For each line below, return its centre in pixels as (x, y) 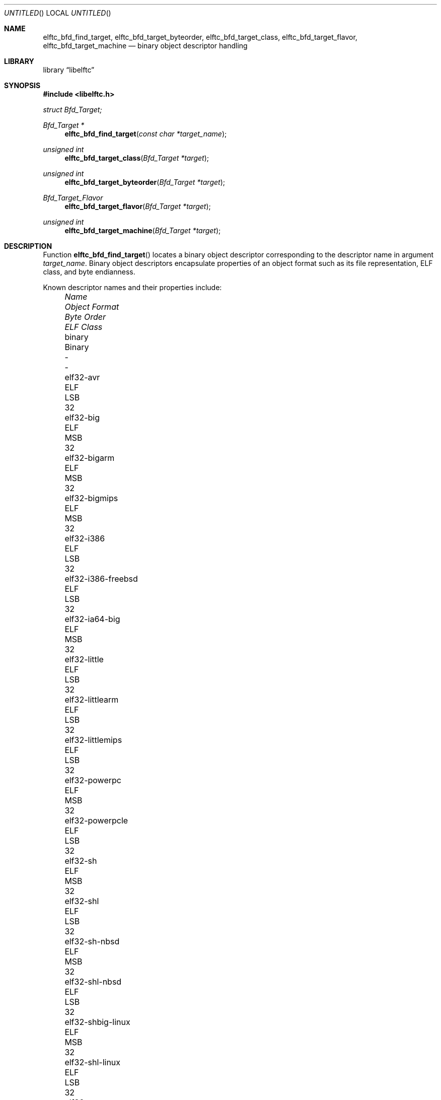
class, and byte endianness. (89, 272)
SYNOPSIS (22, 85)
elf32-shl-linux (93, 1062)
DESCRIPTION (28, 246)
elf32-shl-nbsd (93, 982)
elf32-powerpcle (96, 820)
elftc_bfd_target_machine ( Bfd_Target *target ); (143, 230)
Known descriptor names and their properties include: (132, 287)
